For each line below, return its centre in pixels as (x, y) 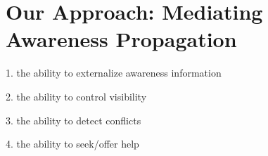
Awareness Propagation (121, 39)
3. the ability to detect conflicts (74, 120)
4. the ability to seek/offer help (72, 144)
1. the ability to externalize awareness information (114, 73)
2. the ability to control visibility (76, 96)
